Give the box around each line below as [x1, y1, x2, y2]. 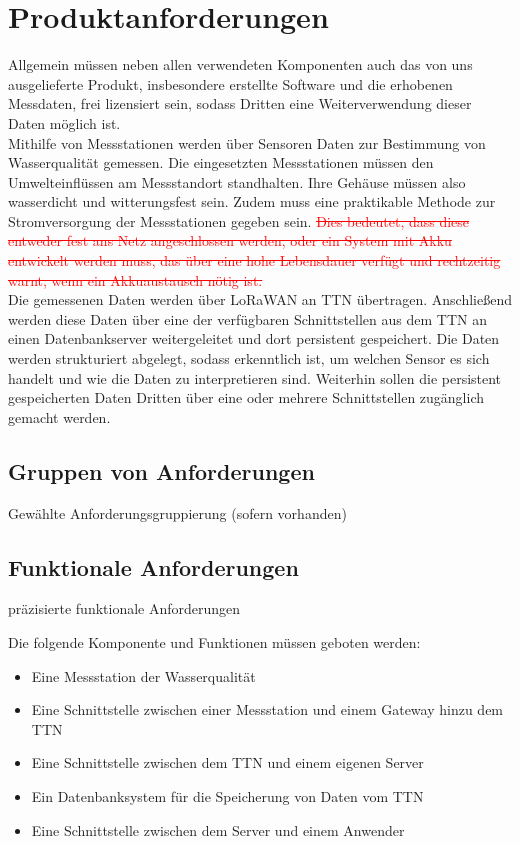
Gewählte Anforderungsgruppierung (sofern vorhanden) [8, 502, 347, 523]
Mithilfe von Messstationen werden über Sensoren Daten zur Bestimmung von [8, 132, 486, 153]
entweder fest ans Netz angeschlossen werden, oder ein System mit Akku [8, 230, 452, 251]
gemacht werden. [8, 406, 111, 427]
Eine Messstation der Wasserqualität [31, 665, 256, 686]
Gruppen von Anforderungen [8, 455, 315, 486]
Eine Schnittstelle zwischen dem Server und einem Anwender [31, 819, 405, 840]
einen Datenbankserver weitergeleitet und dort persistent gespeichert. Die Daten [8, 328, 500, 349]
